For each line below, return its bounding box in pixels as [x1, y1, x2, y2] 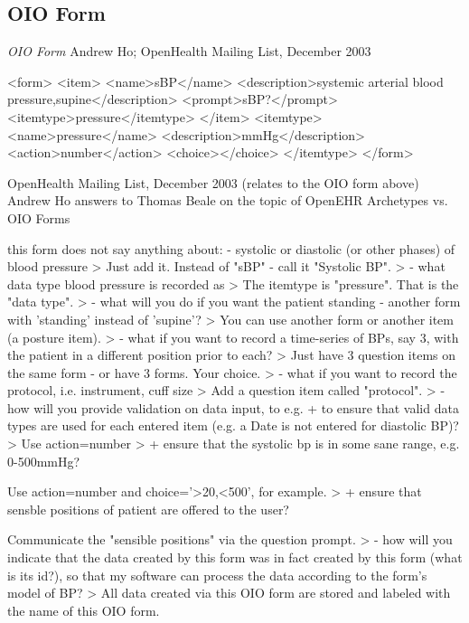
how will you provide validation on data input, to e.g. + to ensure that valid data [7, 398, 459, 417]
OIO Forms [7, 208, 70, 227]
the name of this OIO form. [7, 600, 160, 619]
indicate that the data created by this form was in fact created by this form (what [7, 548, 463, 567]
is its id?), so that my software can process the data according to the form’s [7, 565, 427, 584]
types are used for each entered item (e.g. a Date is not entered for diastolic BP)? [7, 416, 459, 435]
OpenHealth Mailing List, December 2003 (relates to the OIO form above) [7, 173, 419, 192]
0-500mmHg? [7, 451, 80, 470]
